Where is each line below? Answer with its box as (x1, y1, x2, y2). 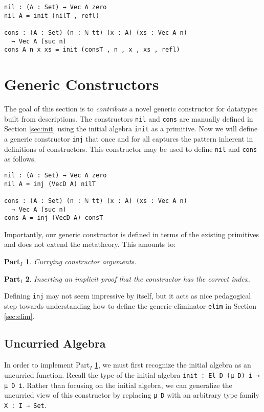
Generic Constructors (4, 74, 159, 95)
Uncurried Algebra (4, 335, 106, 351)
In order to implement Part (4, 359, 90, 370)
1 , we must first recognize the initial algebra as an (94, 359, 251, 370)
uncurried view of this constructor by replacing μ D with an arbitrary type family (4, 390, 259, 400)
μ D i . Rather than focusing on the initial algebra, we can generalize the (4, 379, 232, 390)
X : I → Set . (4, 399, 47, 410)
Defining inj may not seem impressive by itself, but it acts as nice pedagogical (4, 290, 251, 301)
